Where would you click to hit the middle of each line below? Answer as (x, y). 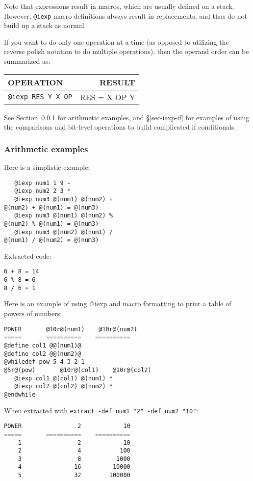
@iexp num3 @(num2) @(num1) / (63, 232)
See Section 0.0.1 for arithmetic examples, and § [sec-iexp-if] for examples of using (127, 117)
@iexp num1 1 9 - (43, 183)
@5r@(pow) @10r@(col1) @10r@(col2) (78, 370)
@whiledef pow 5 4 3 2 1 (44, 362)
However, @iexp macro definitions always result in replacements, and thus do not (126, 15)
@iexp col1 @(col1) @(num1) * (63, 378)
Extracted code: (28, 255)
